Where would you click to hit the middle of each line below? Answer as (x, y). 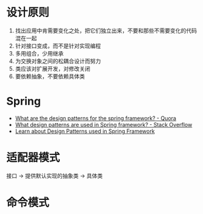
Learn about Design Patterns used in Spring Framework (85, 131)
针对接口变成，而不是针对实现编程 (58, 46)
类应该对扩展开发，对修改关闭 (52, 68)
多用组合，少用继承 (39, 53)
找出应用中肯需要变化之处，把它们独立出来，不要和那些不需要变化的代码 (106, 30)
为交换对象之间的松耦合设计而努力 (58, 61)
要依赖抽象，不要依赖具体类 (50, 76)
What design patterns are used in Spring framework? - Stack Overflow (104, 124)
